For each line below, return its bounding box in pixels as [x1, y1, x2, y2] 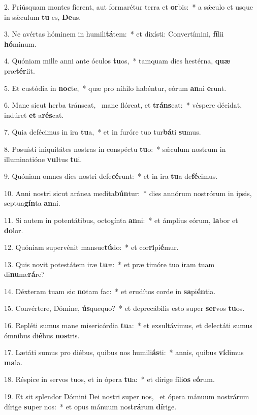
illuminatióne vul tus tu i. [4, 153, 82, 164]
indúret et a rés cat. [4, 109, 64, 120]
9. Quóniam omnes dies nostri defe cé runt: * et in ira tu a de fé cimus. [4, 171, 218, 181]
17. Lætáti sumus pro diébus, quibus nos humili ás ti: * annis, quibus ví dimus [4, 347, 244, 358]
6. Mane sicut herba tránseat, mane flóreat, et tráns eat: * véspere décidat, [4, 100, 242, 110]
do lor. [4, 225, 23, 235]
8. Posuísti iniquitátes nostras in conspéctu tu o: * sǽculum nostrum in [4, 143, 226, 154]
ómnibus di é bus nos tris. [4, 330, 80, 340]
